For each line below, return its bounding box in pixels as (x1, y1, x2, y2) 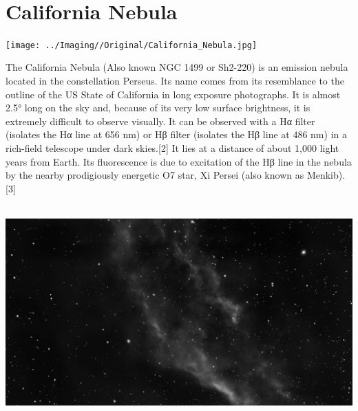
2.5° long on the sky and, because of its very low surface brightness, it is (6, 100, 310, 115)
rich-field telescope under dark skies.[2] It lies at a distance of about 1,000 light (6, 140, 339, 155)
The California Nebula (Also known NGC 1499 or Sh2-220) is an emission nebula (6, 60, 348, 74)
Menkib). (306, 168, 346, 182)
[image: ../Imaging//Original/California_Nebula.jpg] (6, 40, 257, 50)
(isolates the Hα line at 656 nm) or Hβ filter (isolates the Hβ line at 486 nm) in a (6, 127, 347, 142)
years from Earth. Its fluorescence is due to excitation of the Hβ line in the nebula (6, 154, 352, 168)
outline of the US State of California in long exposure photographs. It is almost (6, 87, 341, 101)
